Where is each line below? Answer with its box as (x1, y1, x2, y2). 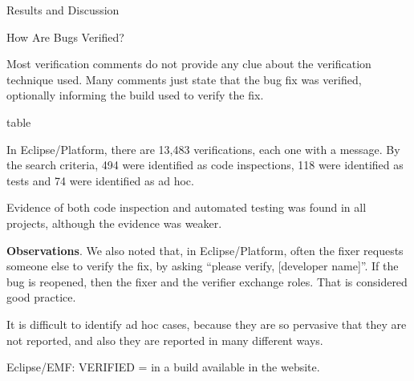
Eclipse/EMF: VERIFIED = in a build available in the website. (6, 359, 320, 375)
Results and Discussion (6, 2, 120, 18)
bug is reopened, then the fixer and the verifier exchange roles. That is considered (6, 273, 408, 290)
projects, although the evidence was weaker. (6, 214, 222, 231)
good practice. (6, 289, 76, 306)
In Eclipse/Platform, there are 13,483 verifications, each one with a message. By (6, 140, 400, 157)
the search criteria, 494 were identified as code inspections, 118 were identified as (6, 156, 404, 173)
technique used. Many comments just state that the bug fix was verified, (6, 71, 362, 87)
